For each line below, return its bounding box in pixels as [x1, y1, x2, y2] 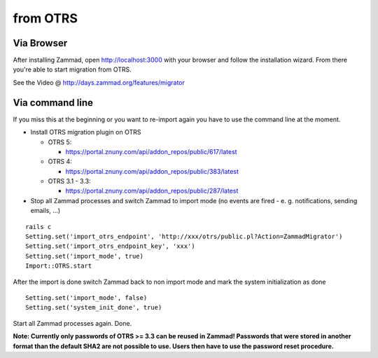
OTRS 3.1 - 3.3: [48, 177, 91, 186]
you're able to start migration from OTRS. [13, 65, 132, 74]
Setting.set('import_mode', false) [25, 294, 148, 301]
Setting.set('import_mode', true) [25, 252, 143, 260]
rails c [25, 223, 52, 230]
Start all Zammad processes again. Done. [13, 319, 132, 327]
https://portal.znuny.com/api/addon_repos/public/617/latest [65, 147, 237, 156]
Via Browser [13, 37, 68, 49]
